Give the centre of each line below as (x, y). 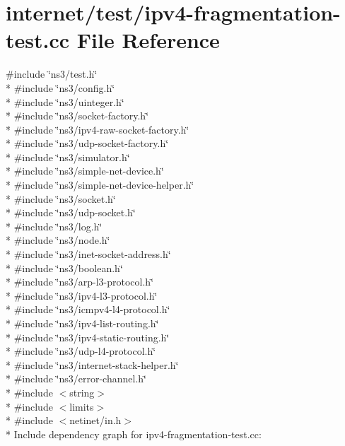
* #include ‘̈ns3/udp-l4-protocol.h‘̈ (81, 351)
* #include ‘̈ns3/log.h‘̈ (54, 226)
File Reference (148, 40)
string (82, 392)
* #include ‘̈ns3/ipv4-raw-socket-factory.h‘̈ (98, 129)
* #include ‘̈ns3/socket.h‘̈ (61, 198)
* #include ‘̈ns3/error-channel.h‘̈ (76, 378)
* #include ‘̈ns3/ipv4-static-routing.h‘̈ (88, 337)
